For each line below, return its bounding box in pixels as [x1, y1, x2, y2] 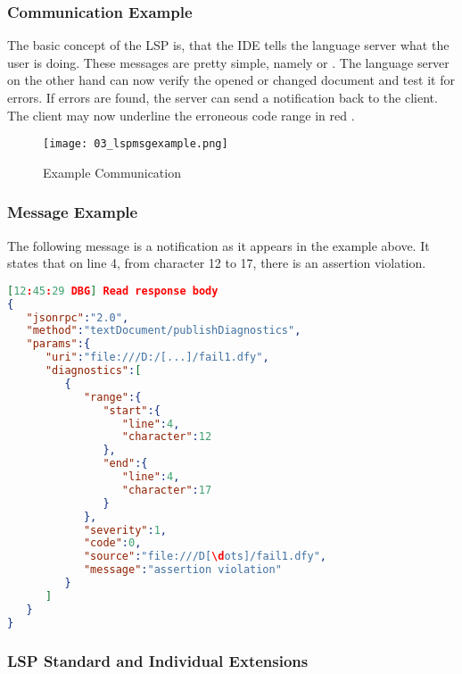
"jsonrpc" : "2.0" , [26, 311, 129, 324]
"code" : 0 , [83, 537, 142, 550]
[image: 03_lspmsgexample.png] [43, 137, 228, 151]
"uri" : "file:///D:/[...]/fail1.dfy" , [45, 351, 269, 364]
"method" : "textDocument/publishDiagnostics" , [26, 324, 301, 337]
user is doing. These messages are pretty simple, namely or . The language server [7, 53, 450, 71]
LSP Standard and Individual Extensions [7, 649, 309, 671]
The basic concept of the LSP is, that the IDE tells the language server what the [7, 36, 450, 54]
